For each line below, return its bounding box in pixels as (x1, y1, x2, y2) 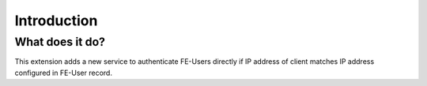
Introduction (14, 12, 98, 29)
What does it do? (14, 35, 106, 49)
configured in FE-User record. (14, 68, 112, 77)
